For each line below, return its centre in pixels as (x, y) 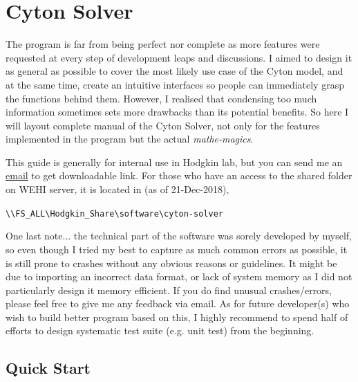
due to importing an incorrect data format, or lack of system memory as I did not (179, 276)
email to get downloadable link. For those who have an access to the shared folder (179, 175)
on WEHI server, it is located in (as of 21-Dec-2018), (117, 189)
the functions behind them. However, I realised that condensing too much (161, 98)
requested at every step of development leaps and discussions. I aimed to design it (179, 57)
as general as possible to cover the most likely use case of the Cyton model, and (175, 71)
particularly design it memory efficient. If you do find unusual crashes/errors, (169, 290)
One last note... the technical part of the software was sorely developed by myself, (179, 236)
